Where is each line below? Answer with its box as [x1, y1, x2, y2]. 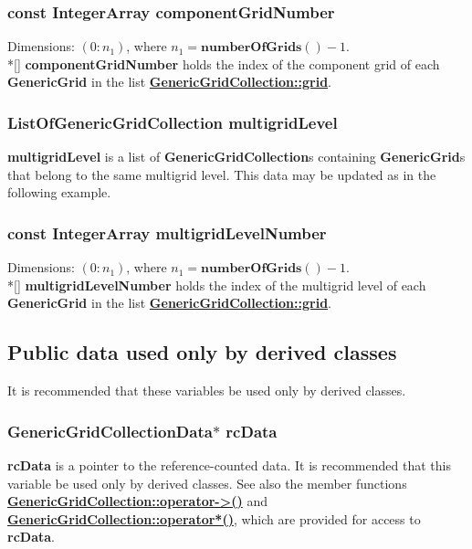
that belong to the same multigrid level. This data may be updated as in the [7, 164, 436, 184]
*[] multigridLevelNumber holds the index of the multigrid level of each [7, 275, 426, 294]
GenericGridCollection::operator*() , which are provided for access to [7, 509, 421, 528]
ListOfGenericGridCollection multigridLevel [7, 111, 338, 133]
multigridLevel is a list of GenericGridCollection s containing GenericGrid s [7, 147, 466, 166]
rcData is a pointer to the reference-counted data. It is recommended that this [7, 456, 451, 475]
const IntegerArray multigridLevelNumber [7, 221, 327, 244]
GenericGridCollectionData [7, 419, 213, 442]
